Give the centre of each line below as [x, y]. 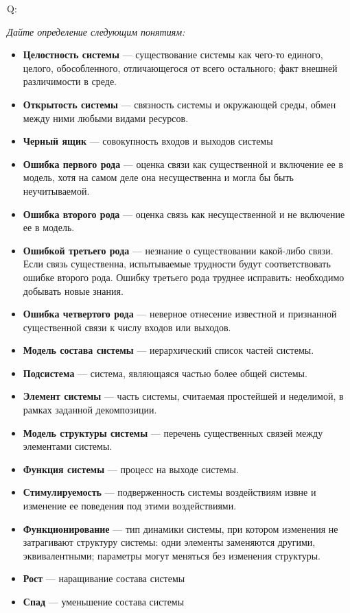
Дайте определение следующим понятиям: [96, 31]
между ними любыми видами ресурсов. [106, 118]
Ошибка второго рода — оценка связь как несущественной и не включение [184, 214]
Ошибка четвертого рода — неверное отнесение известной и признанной [180, 314]
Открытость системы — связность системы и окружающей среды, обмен [179, 104]
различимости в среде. [70, 81]
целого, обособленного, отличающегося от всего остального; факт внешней [180, 68]
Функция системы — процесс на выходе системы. [131, 469]
